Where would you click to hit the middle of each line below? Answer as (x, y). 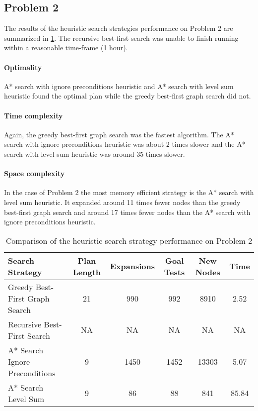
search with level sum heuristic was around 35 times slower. (95, 154)
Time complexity (33, 115)
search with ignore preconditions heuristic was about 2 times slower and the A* (125, 144)
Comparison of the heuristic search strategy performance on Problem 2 (129, 240)
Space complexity (34, 173)
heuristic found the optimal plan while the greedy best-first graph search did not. (128, 96)
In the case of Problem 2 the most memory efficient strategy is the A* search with (129, 192)
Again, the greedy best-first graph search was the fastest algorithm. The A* (119, 134)
